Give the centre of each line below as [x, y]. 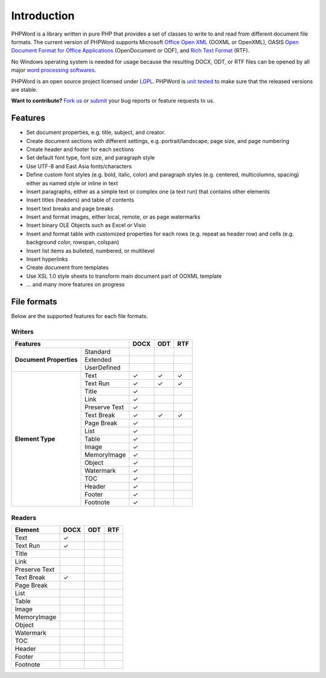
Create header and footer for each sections [80, 149]
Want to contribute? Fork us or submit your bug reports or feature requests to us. [113, 101]
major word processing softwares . [54, 70]
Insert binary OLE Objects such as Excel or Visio [86, 225]
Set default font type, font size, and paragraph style [91, 158]
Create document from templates [67, 267]
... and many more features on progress [75, 284]
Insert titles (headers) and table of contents [80, 200]
